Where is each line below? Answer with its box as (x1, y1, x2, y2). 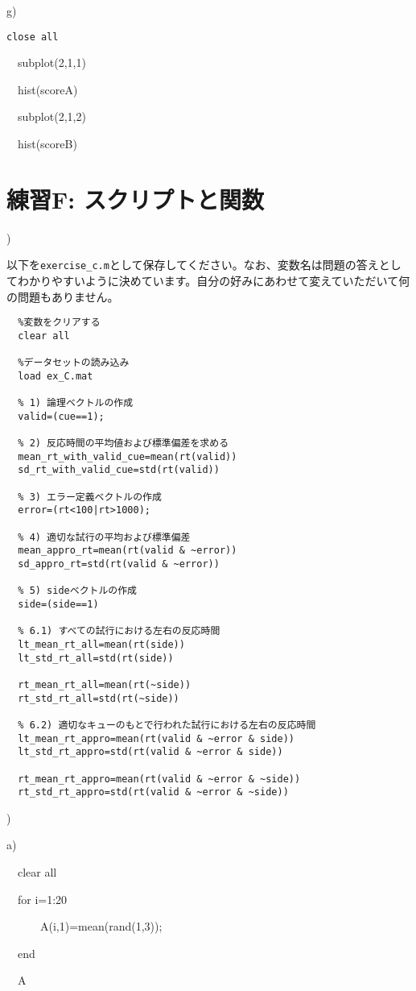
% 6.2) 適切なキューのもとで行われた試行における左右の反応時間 (18, 719, 316, 731)
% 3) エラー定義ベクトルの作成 (18, 491, 162, 503)
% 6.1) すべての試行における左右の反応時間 (18, 625, 220, 637)
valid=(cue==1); (18, 410, 105, 422)
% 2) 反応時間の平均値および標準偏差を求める (18, 437, 229, 450)
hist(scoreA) (17, 81, 78, 97)
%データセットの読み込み (18, 357, 130, 369)
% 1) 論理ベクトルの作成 (18, 397, 134, 409)
